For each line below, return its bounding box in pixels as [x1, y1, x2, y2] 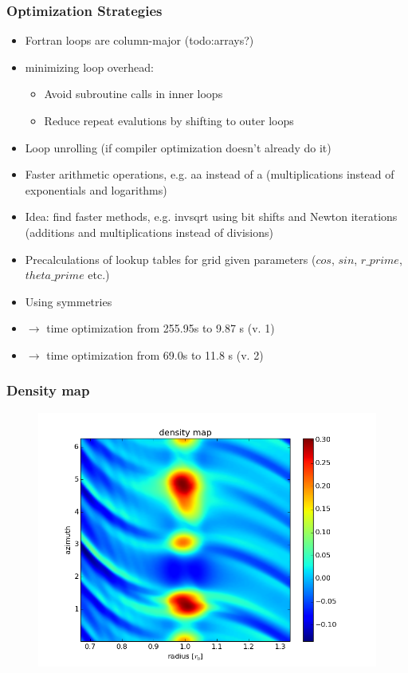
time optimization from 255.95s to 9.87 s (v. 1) [46, 320, 275, 336]
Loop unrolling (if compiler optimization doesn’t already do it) [25, 139, 331, 155]
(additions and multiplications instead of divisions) [25, 223, 273, 240]
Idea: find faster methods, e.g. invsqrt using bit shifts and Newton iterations [25, 208, 398, 225]
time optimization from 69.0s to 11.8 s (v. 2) [46, 346, 264, 363]
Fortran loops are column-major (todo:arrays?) [25, 32, 254, 49]
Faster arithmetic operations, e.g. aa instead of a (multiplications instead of [25, 166, 394, 183]
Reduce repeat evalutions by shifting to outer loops [44, 112, 294, 128]
